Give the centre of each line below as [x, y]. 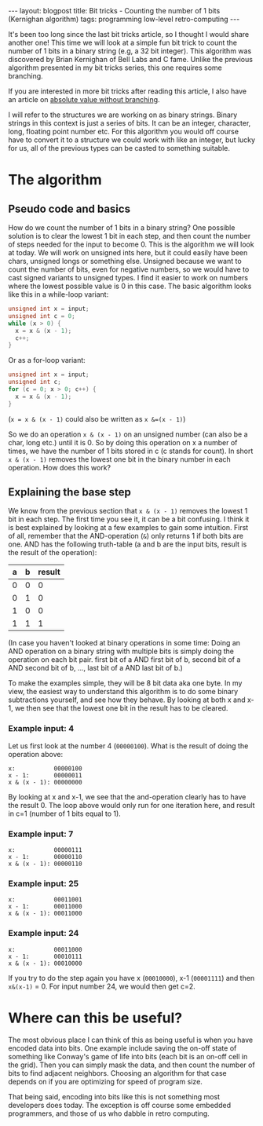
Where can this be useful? [95, 1018]
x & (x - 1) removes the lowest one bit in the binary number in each [120, 459]
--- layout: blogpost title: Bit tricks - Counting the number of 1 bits [114, 11]
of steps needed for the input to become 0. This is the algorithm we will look [131, 244]
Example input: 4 [41, 729]
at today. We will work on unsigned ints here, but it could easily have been [128, 252]
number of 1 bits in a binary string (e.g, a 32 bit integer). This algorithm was [130, 51]
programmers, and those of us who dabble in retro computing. [109, 1113]
